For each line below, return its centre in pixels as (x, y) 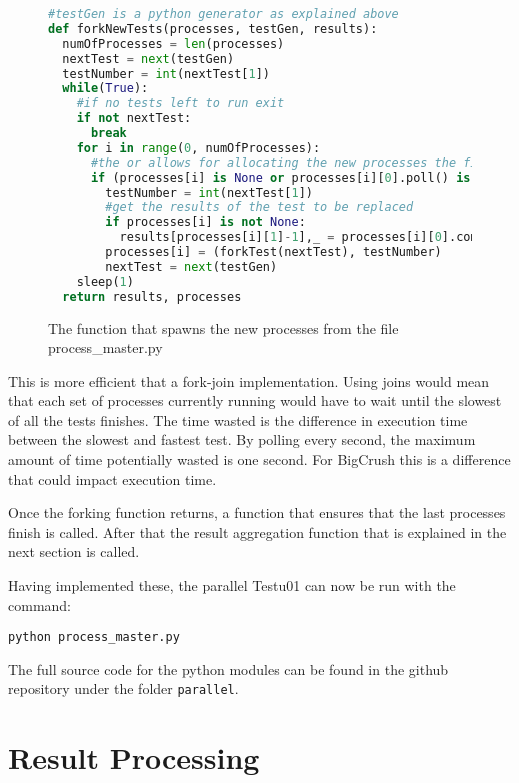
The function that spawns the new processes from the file (223, 327)
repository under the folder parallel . (123, 688)
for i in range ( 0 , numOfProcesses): (198, 147)
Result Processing (134, 757)
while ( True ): (105, 88)
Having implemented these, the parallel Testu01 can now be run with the (232, 585)
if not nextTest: (134, 118)
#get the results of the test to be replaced (259, 207)
